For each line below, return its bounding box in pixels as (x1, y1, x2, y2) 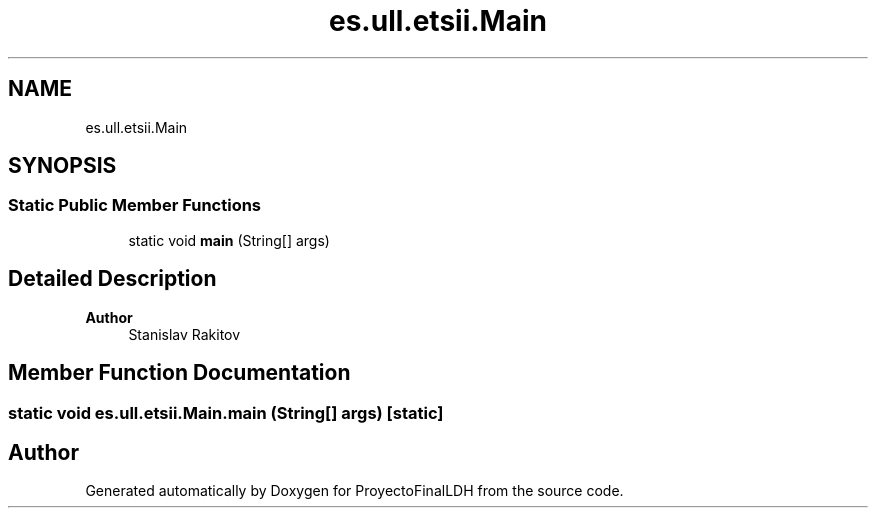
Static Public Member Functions (8, 195, 262, 216)
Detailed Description (8, 266, 217, 292)
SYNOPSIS (8, 153, 117, 179)
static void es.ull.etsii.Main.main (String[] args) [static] (8, 402, 444, 423)
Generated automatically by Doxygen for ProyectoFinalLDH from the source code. (85, 482, 624, 500)
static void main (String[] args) (128, 231, 330, 249)
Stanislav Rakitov (128, 325, 241, 343)
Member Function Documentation (8, 360, 351, 386)
